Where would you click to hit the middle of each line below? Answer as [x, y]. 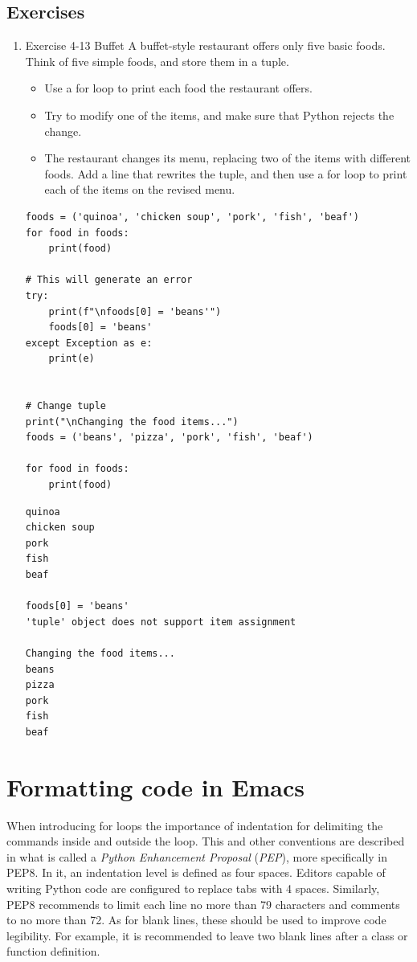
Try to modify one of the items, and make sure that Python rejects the [219, 115]
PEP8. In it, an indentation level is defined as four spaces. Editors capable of [196, 872]
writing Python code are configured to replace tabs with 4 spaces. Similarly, [193, 888]
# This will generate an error [109, 280]
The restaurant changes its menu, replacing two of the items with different [228, 158]
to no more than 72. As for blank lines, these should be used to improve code [196, 920]
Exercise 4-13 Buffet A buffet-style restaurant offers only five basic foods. [205, 45]
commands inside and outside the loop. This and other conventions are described [206, 841]
